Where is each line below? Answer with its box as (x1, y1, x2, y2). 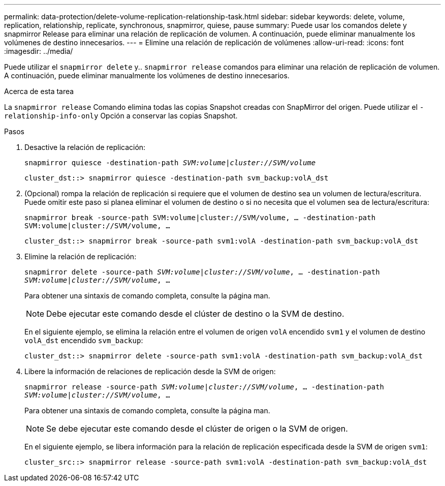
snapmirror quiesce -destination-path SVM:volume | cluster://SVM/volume (24, 159, 316, 167)
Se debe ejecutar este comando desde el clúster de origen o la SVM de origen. (46, 423, 348, 434)
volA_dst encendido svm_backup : (24, 336, 143, 345)
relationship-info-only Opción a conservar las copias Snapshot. (4, 111, 238, 120)
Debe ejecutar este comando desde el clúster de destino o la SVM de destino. (46, 309, 344, 319)
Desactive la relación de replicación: (24, 143, 146, 151)
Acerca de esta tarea (4, 87, 74, 96)
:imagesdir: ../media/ (4, 47, 73, 55)
